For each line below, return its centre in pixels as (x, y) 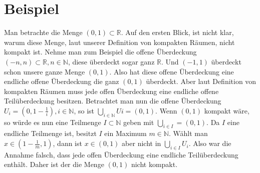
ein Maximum (125, 133)
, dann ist (67, 143)
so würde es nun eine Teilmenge (53, 122)
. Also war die (210, 143)
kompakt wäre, (227, 110)
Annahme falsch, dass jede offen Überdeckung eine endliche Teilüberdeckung (121, 154)
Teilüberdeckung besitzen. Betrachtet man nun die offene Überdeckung (113, 101)
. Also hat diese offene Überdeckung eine (172, 71)
